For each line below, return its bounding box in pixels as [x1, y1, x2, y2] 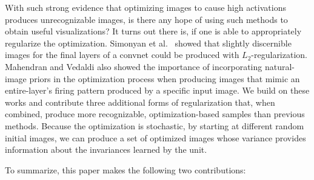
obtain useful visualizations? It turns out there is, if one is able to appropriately [5, 25, 302, 37]
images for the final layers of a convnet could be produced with [5, 48, 239, 61]
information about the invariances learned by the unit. [5, 143, 207, 156]
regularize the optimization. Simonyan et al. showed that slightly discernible [5, 36, 292, 49]
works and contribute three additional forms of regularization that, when [5, 95, 275, 108]
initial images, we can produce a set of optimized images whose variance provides [5, 131, 306, 144]
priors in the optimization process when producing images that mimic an [29, 72, 300, 85]
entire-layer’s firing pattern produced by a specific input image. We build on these [5, 84, 310, 97]
